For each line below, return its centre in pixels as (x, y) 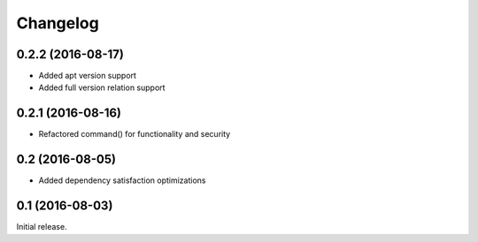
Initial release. (42, 227)
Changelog (58, 23)
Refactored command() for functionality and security (135, 134)
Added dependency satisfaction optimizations (122, 180)
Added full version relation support (102, 87)
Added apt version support (88, 76)
